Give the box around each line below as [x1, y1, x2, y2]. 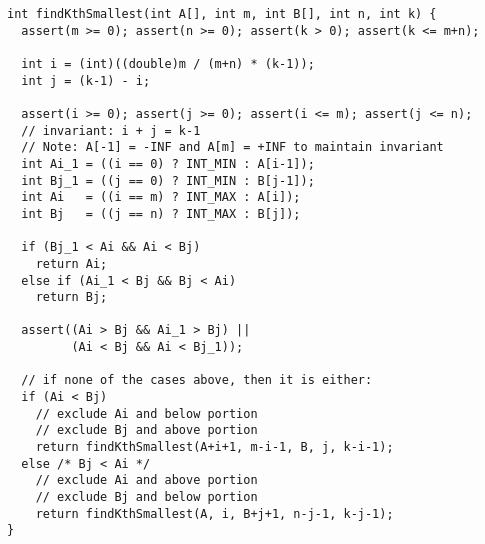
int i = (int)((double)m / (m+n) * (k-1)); [21, 56, 315, 71]
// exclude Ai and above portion [35, 473, 258, 488]
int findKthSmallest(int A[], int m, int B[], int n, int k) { [7, 7, 437, 21]
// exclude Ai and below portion [35, 406, 258, 421]
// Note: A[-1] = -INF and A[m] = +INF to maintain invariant [21, 140, 444, 155]
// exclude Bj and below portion [35, 490, 258, 505]
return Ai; [35, 256, 108, 271]
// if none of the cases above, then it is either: [21, 373, 373, 388]
